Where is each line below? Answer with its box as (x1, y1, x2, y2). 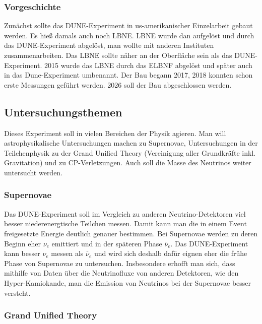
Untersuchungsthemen (4, 104, 122, 119)
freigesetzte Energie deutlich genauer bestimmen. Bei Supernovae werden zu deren (4, 228, 258, 238)
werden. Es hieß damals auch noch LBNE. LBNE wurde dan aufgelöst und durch (4, 30, 254, 40)
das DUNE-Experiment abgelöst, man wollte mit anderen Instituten (4, 40, 214, 50)
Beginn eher (4, 238, 41, 248)
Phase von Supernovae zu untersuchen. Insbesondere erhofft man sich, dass (4, 257, 235, 268)
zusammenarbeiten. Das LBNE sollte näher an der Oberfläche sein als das (4, 50, 232, 60)
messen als (51, 248, 84, 258)
